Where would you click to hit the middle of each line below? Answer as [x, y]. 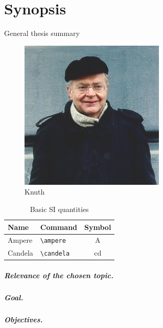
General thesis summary [42, 33]
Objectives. [24, 319]
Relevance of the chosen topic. [59, 275]
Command [59, 227]
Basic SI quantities [59, 209]
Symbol [98, 227]
